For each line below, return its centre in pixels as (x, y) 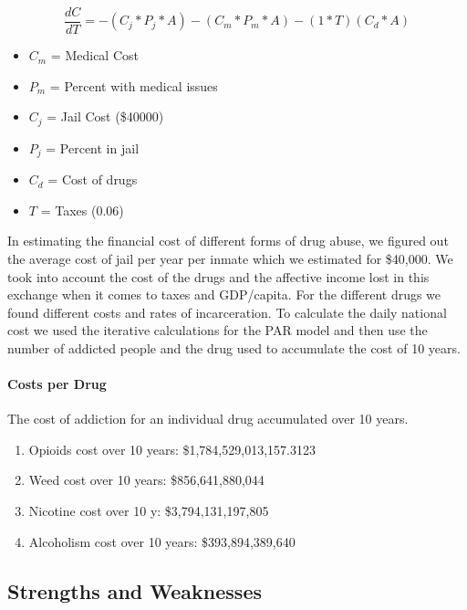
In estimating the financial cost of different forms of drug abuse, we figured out (228, 241)
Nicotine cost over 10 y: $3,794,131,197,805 (149, 511)
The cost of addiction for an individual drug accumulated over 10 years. (208, 419)
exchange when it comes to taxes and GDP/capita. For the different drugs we (224, 294)
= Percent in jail (93, 147)
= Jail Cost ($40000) (105, 116)
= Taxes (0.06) (82, 210)
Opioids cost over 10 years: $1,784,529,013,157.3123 (172, 449)
